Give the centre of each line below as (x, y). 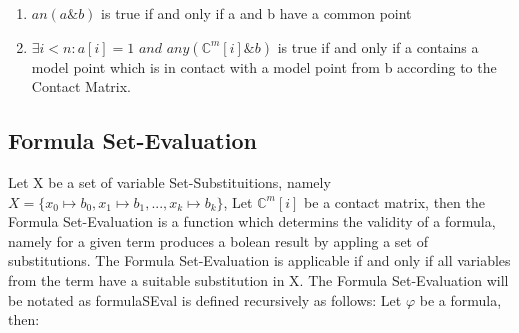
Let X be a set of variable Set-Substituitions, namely (169, 181)
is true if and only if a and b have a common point (256, 13)
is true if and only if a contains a (378, 46)
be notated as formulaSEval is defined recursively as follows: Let (205, 299)
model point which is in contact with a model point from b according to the (264, 66)
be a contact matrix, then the (394, 201)
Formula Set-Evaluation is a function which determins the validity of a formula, (252, 221)
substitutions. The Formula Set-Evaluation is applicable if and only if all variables (259, 260)
